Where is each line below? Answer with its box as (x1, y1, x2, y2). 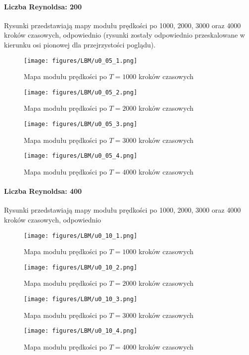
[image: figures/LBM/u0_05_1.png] (24, 57, 138, 64)
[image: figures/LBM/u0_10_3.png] (24, 296, 138, 303)
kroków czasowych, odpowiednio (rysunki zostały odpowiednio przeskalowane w (4, 30, 245, 40)
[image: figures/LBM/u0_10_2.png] (24, 264, 138, 271)
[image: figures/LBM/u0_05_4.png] (24, 152, 138, 160)
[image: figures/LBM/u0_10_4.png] (24, 327, 138, 335)
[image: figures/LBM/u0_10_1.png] (24, 232, 138, 239)
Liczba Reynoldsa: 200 (4, 1, 82, 11)
